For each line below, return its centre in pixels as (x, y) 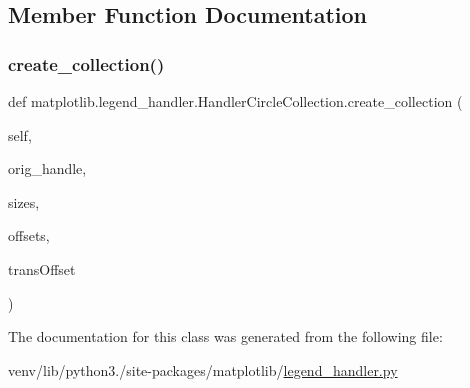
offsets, (29, 235)
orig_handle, (47, 168)
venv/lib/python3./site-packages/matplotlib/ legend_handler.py (203, 369)
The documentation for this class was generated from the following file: (225, 336)
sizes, (24, 201)
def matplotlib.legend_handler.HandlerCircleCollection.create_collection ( (235, 101)
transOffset (42, 268)
